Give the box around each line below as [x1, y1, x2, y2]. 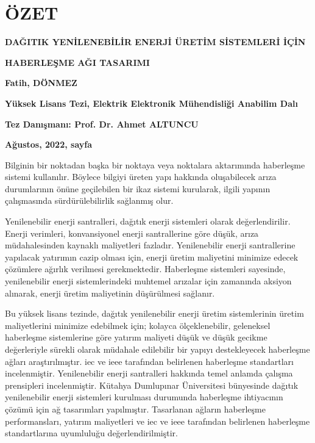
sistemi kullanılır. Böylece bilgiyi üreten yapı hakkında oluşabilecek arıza [5, 170, 277, 183]
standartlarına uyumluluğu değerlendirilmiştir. [5, 427, 178, 439]
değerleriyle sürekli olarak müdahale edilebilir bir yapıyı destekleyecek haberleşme [5, 343, 310, 355]
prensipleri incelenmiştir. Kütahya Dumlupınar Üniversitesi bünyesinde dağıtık [5, 378, 299, 391]
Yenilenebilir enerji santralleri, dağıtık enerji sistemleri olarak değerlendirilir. [5, 215, 291, 228]
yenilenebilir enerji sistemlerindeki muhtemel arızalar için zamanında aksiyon [5, 275, 292, 287]
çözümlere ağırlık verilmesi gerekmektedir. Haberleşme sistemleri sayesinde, [5, 262, 286, 275]
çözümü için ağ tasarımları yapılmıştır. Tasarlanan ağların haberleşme [5, 402, 266, 415]
